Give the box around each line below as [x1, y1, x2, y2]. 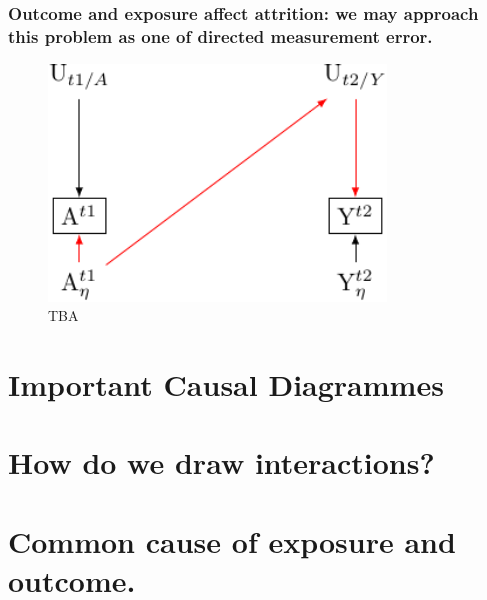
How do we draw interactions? [8, 442, 435, 483]
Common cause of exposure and [8, 520, 456, 561]
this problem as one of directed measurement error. [8, 23, 433, 48]
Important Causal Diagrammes [8, 363, 444, 404]
